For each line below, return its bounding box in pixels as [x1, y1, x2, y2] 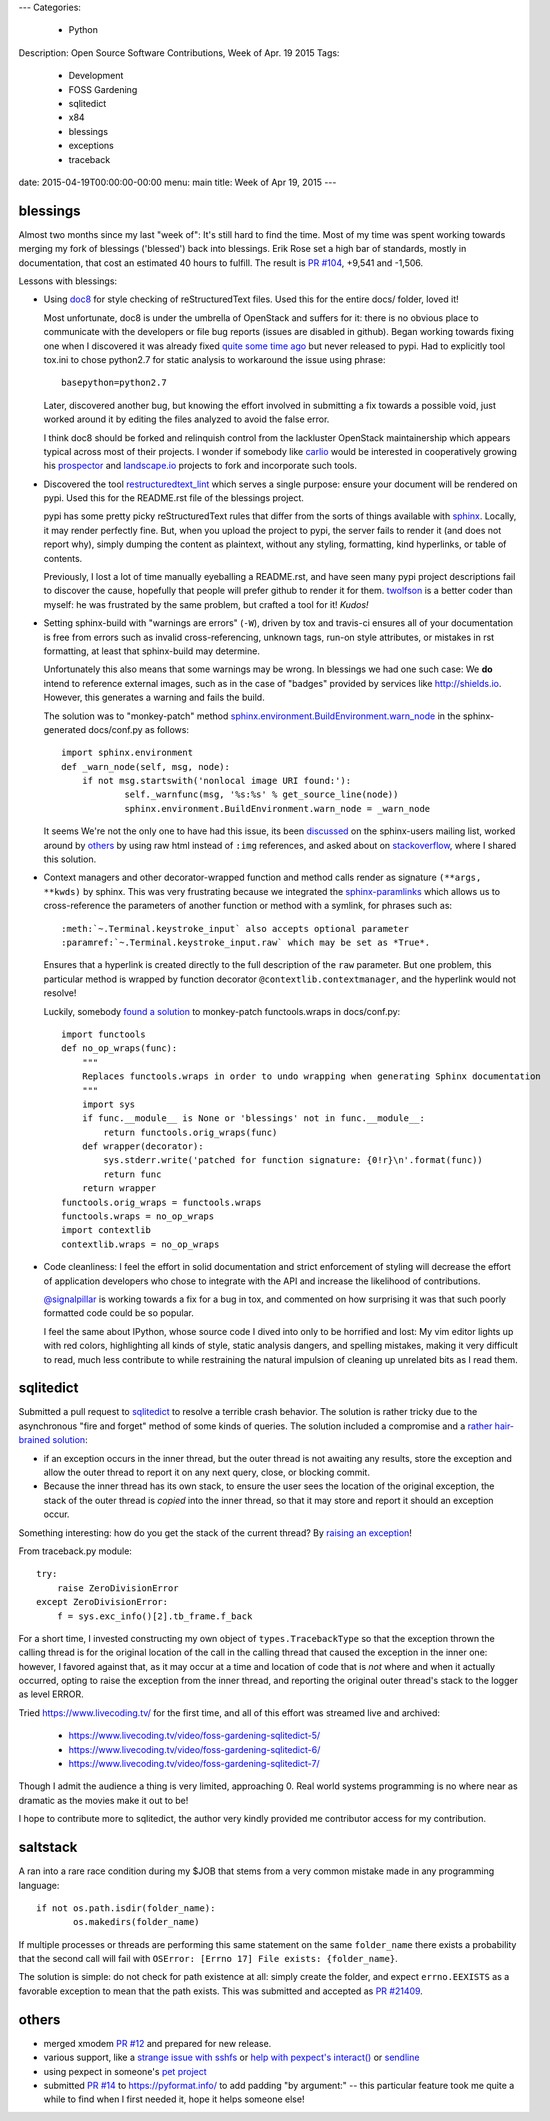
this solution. [43, 853, 97, 865]
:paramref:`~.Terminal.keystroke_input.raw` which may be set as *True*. [61, 937, 431, 948]
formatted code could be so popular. [43, 1307, 195, 1319]
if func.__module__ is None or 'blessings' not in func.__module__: [81, 1113, 425, 1124]
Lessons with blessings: [18, 275, 118, 287]
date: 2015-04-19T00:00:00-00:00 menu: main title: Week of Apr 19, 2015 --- [18, 176, 337, 188]
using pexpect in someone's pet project [43, 2065, 207, 2077]
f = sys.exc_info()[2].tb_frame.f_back [56, 1610, 253, 1622]
